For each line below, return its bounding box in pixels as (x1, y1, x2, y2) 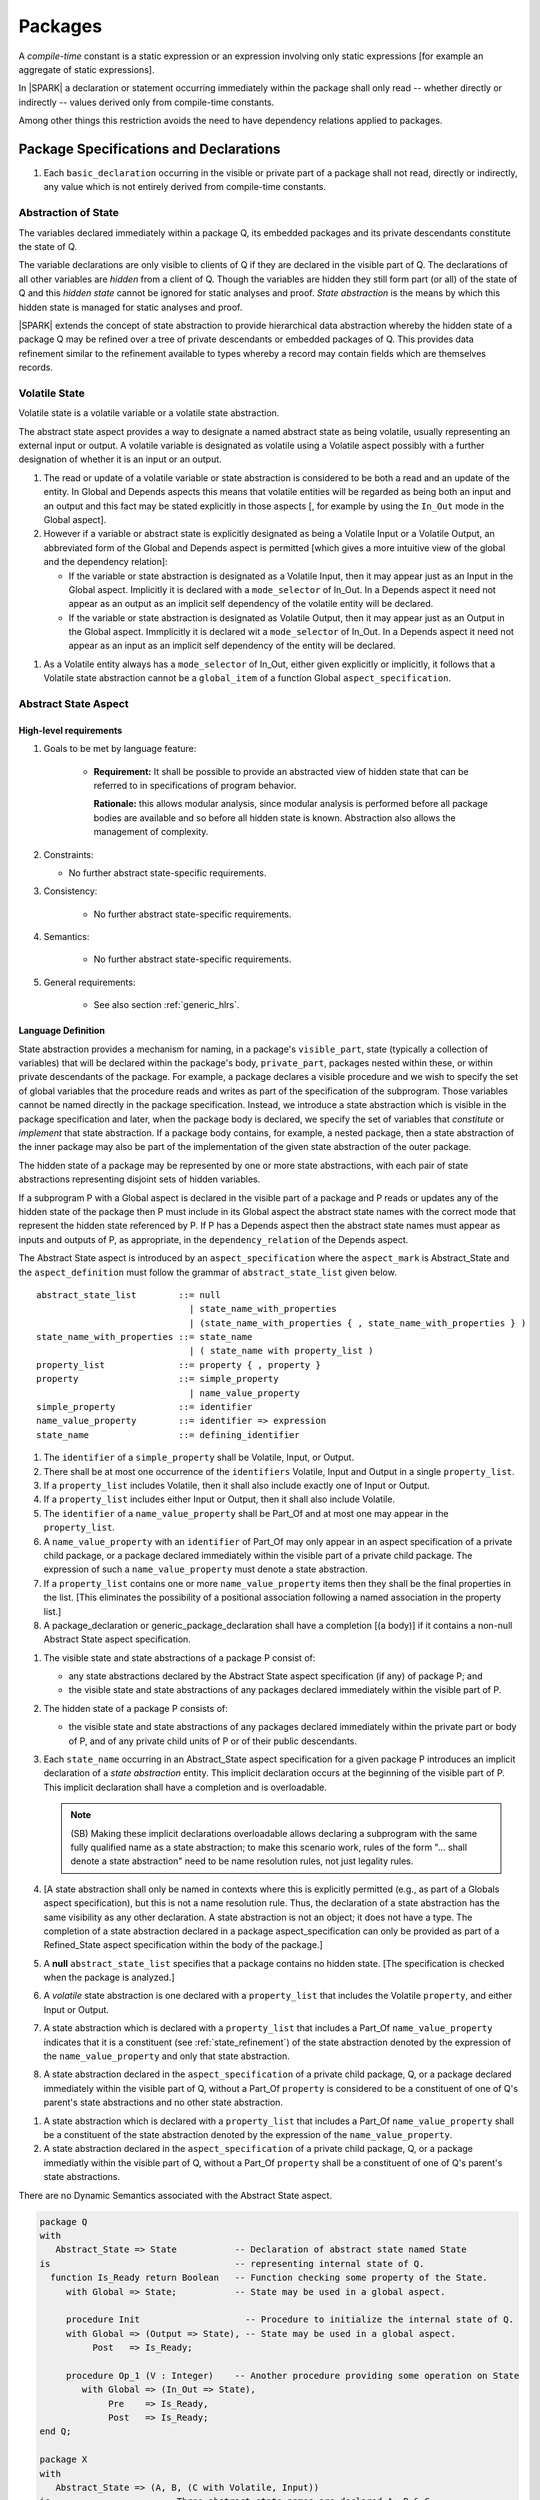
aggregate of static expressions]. (18, 63, 155, 75)
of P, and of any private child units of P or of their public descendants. (68, 1735, 358, 1747)
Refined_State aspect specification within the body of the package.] (43, 1939, 324, 1951)
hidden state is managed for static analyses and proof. (18, 301, 243, 313)
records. (18, 361, 54, 374)
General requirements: (43, 976, 136, 988)
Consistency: (43, 885, 98, 897)
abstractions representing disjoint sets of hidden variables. (18, 1173, 261, 1185)
